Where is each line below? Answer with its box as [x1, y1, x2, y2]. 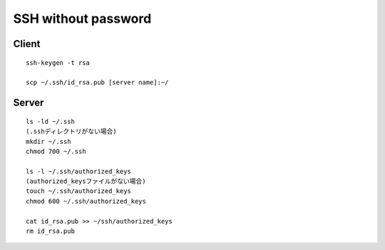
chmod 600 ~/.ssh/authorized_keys [26, 197, 146, 205]
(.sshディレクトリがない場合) [26, 127, 117, 135]
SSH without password [13, 11, 152, 26]
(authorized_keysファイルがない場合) [26, 177, 146, 185]
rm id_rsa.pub [26, 227, 75, 235]
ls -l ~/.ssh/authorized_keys [26, 167, 132, 175]
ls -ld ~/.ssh [26, 118, 75, 125]
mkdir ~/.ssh [26, 137, 71, 145]
